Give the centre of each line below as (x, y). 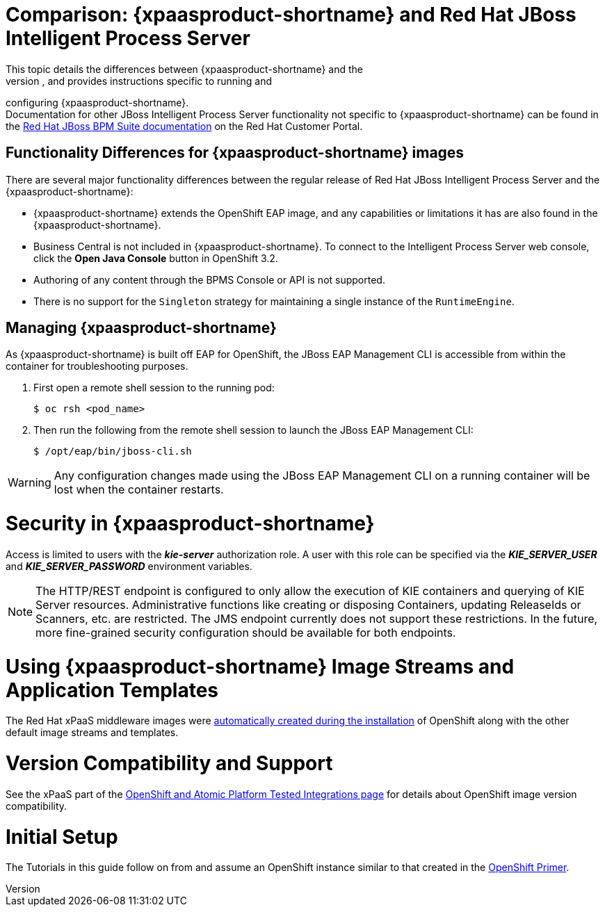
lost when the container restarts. (139, 490)
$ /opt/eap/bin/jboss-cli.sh (113, 451)
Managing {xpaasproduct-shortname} (141, 328)
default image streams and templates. (92, 733)
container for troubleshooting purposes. (97, 366)
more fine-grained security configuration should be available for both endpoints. (246, 632)
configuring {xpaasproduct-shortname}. (97, 102)
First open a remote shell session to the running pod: (154, 388)
